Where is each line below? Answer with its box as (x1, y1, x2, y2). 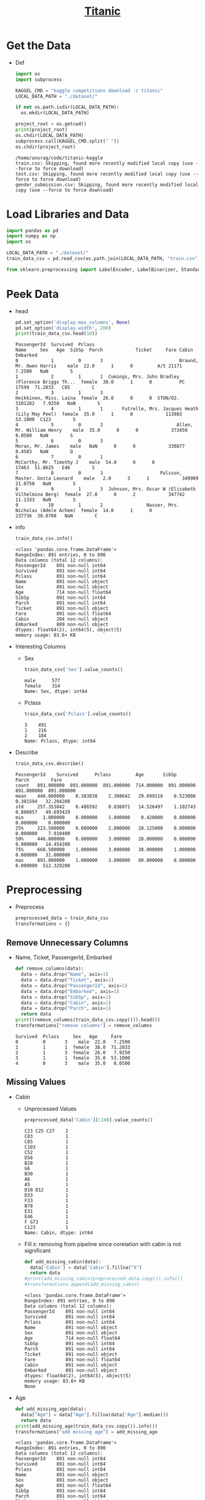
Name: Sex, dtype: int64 (24, 688, 88, 695)
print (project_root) (15, 127, 68, 133)
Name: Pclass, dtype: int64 (24, 738, 96, 744)
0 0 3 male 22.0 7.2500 (15, 1039, 131, 1045)
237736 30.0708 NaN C (15, 513, 98, 519)
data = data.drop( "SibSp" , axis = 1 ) (21, 994, 112, 1000)
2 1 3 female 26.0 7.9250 (15, 1049, 131, 1056)
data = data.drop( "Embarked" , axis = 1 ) (21, 988, 120, 995)
